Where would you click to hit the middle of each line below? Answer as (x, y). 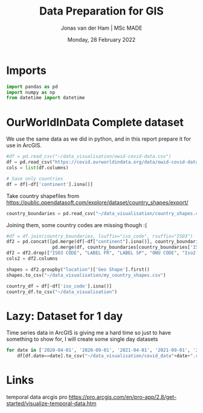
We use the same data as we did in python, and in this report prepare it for (99, 139)
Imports (26, 70)
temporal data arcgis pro (37, 397)
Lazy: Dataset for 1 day (65, 316)
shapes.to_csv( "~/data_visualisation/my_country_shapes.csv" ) (86, 275)
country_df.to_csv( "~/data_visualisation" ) (62, 292)
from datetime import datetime (46, 98)
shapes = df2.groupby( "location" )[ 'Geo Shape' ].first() (78, 269)
